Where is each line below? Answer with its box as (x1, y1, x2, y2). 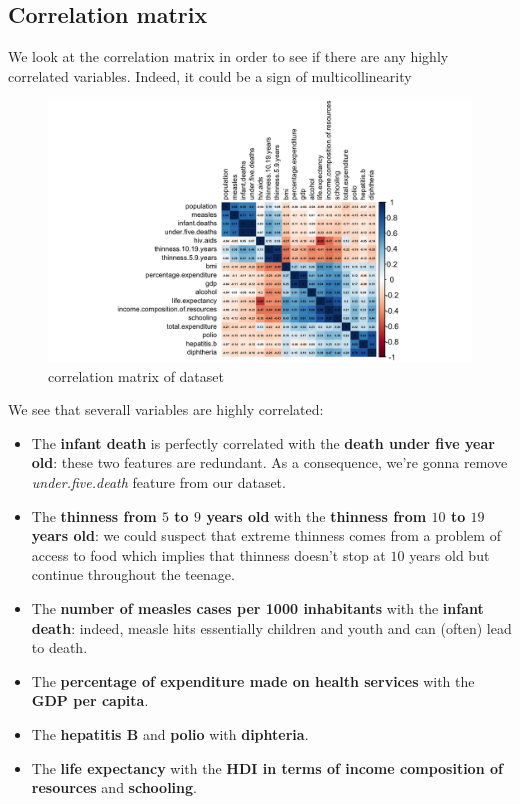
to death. (31, 637, 88, 658)
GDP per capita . (31, 690, 149, 711)
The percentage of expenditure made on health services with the (31, 670, 475, 691)
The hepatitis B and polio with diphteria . (31, 723, 309, 744)
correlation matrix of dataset (48, 365, 224, 386)
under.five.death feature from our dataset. (31, 472, 286, 493)
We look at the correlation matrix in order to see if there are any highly (8, 46, 449, 67)
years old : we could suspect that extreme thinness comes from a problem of (31, 525, 501, 546)
